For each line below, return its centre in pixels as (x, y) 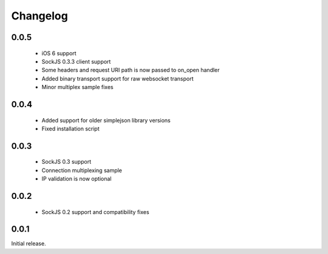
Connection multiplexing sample (82, 170)
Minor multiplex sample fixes (77, 87)
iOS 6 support (59, 53)
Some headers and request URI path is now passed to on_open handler (131, 70)
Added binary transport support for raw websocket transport (118, 78)
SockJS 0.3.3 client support (76, 61)
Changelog (39, 16)
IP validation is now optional (77, 179)
